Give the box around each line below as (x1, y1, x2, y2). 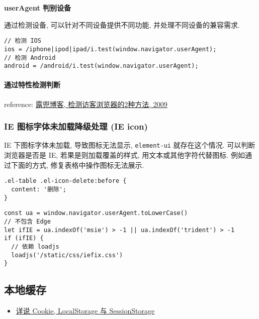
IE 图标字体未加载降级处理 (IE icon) (4, 120, 148, 133)
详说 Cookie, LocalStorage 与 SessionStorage (16, 305, 155, 316)
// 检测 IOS (4, 37, 41, 45)
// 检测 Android (4, 54, 56, 61)
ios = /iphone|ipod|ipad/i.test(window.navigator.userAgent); (4, 45, 217, 53)
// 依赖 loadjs (11, 243, 59, 250)
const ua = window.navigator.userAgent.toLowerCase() (4, 209, 188, 217)
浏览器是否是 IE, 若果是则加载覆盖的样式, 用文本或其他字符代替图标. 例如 (4, 150, 245, 160)
